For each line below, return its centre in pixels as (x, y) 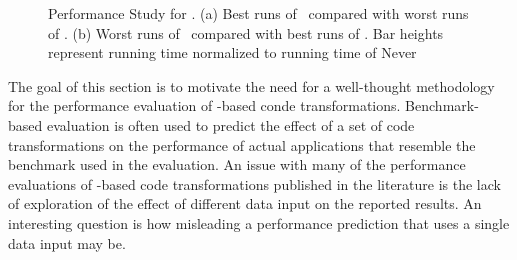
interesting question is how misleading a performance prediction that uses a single (259, 222)
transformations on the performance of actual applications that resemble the (242, 144)
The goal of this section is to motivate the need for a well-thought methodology (251, 85)
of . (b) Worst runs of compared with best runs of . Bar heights (246, 32)
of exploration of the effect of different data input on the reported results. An (245, 203)
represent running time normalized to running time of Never (232, 52)
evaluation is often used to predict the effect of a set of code (230, 124)
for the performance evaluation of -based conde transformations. (204, 105)
